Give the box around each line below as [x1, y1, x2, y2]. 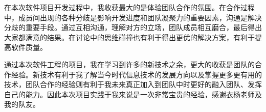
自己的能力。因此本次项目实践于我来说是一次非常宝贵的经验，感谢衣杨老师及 [4, 89, 262, 99]
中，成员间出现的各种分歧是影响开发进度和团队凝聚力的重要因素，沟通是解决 [4, 12, 262, 22]
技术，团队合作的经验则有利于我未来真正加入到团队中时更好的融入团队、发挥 [4, 79, 262, 90]
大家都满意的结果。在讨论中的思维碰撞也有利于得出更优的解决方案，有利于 [4, 32, 255, 42]
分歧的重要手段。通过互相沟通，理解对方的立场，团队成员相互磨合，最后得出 [4, 22, 262, 33]
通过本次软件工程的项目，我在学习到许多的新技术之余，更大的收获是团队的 [4, 59, 255, 69]
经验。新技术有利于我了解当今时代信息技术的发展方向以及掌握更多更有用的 [11, 69, 262, 79]
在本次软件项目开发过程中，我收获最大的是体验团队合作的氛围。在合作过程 [4, 2, 255, 12]
